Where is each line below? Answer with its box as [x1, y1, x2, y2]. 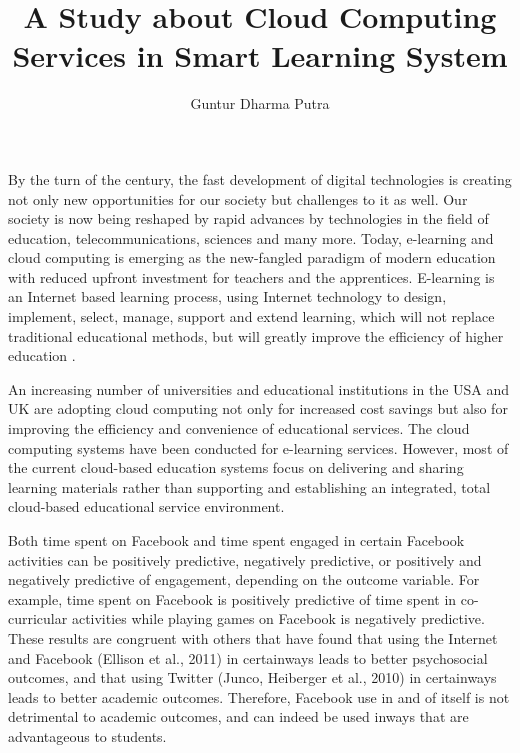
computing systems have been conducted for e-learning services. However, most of [8, 437, 509, 458]
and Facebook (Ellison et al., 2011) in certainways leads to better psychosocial [8, 647, 488, 668]
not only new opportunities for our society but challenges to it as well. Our [8, 188, 468, 209]
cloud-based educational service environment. [8, 496, 285, 517]
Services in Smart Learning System [12, 35, 508, 76]
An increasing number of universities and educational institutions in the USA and [8, 378, 510, 399]
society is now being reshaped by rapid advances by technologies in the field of [8, 208, 489, 229]
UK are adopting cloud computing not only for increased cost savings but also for [8, 398, 508, 419]
